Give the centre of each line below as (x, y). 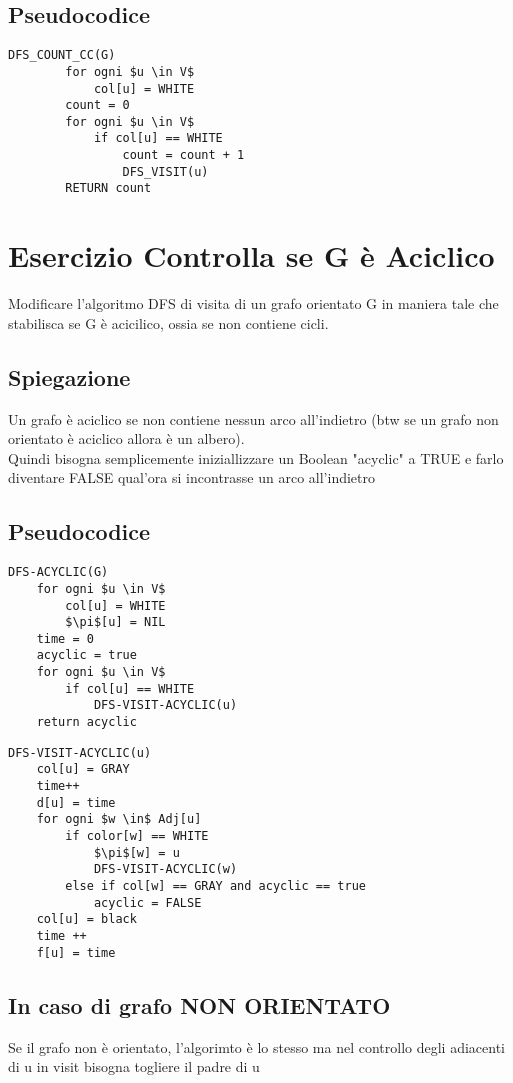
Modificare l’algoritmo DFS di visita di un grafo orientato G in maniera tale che (253, 303)
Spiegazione (69, 376)
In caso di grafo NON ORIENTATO (199, 1004)
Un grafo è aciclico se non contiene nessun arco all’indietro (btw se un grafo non (253, 418)
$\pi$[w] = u (136, 852)
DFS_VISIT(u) (165, 171)
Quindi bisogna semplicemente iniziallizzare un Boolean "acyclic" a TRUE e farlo (256, 457)
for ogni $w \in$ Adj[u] (119, 819)
